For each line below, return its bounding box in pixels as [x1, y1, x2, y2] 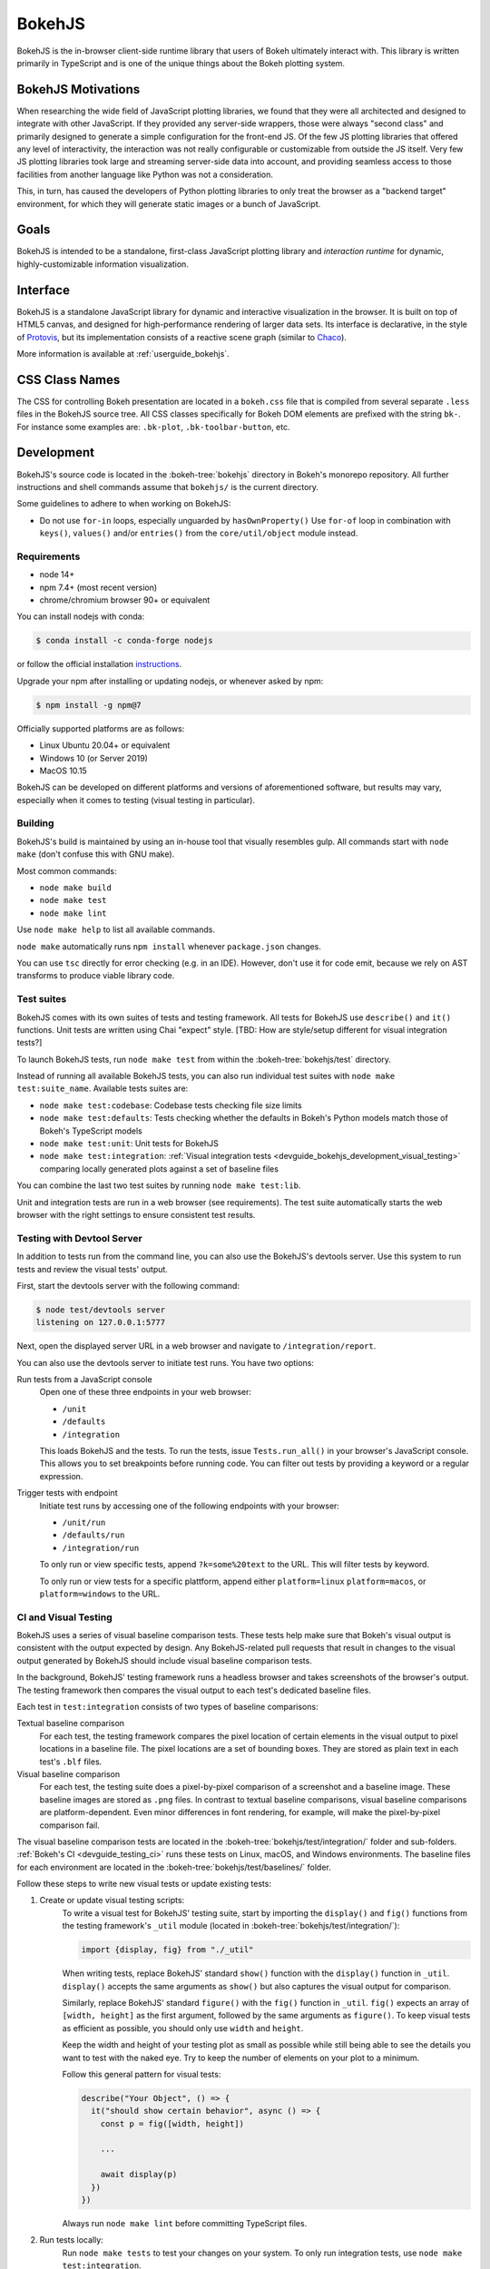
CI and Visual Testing [16, 1611, 113, 1624]
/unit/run [62, 1517, 106, 1527]
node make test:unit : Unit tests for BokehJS [39, 1138, 220, 1149]
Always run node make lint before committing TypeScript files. [62, 2218, 308, 2229]
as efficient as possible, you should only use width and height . [62, 2022, 304, 2033]
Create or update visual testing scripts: [39, 1895, 185, 1906]
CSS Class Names [16, 372, 121, 388]
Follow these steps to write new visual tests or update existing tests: [16, 1879, 272, 1890]
